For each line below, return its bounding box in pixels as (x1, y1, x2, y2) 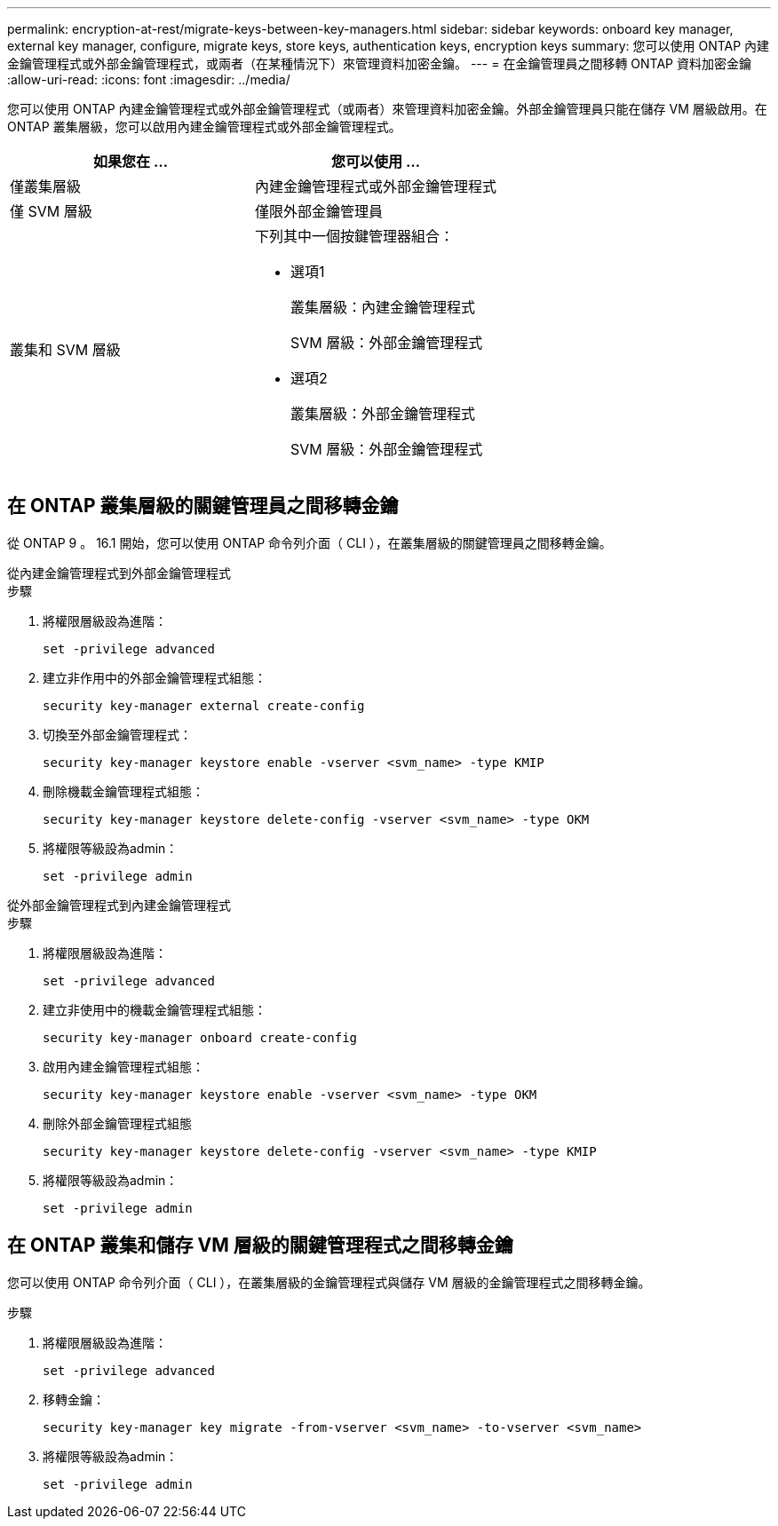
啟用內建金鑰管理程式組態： (43, 1058, 204, 1074)
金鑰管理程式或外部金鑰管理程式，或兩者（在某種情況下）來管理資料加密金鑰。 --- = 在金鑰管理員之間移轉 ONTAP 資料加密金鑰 (7, 56, 751, 71)
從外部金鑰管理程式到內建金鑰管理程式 (7, 897, 231, 913)
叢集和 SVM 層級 (10, 341, 121, 359)
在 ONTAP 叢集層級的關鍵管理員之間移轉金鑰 (7, 494, 399, 518)
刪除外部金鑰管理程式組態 (43, 1115, 192, 1131)
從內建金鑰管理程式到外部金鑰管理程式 (7, 565, 231, 581)
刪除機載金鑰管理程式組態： (43, 783, 204, 799)
